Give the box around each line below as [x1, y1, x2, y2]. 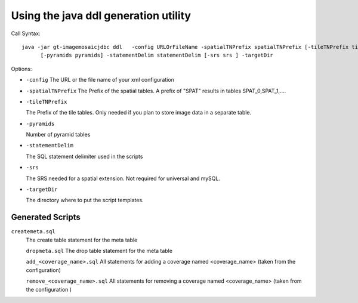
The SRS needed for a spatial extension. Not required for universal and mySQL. [26, 175, 221, 182]
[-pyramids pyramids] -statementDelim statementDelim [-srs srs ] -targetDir [40, 52, 274, 59]
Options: [11, 65, 32, 72]
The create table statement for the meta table [26, 236, 138, 243]
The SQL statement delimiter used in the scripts [26, 153, 143, 160]
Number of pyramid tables [26, 131, 91, 138]
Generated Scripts [11, 212, 81, 222]
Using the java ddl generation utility [11, 9, 191, 22]
